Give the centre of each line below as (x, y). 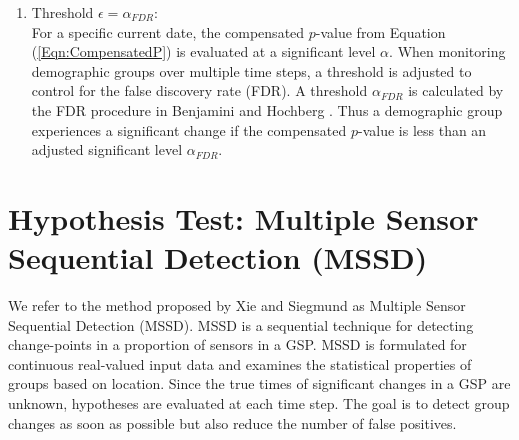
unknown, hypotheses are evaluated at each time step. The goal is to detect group (259, 403)
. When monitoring (447, 51)
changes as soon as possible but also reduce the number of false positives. (232, 422)
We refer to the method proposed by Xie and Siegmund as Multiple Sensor (237, 305)
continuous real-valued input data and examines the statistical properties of (240, 363)
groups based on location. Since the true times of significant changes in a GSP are (259, 383)
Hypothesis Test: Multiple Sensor (243, 217)
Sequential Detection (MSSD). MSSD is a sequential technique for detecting (241, 324)
